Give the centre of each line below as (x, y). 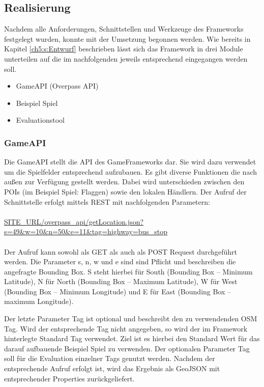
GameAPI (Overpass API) (57, 86)
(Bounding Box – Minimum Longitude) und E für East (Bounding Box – (118, 291)
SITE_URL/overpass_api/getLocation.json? (74, 221)
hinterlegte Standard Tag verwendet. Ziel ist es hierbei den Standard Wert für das (132, 338)
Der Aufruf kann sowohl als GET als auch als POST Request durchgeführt (121, 251)
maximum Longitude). (39, 301)
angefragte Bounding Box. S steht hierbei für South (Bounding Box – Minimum (128, 271)
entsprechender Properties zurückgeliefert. (69, 378)
